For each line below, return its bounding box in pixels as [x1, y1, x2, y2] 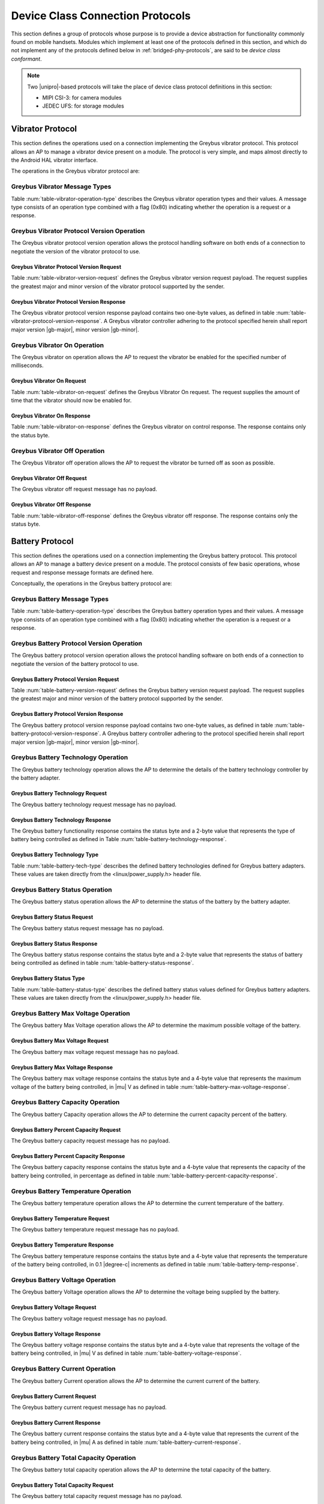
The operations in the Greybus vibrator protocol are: [11, 167, 140, 174]
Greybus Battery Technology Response [11, 816, 111, 824]
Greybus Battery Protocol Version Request [11, 676, 119, 683]
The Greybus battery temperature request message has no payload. [11, 1226, 179, 1233]
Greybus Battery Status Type [11, 975, 85, 982]
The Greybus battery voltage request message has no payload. [11, 1314, 167, 1322]
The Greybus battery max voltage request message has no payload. [11, 1048, 179, 1055]
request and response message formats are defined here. [11, 569, 154, 576]
